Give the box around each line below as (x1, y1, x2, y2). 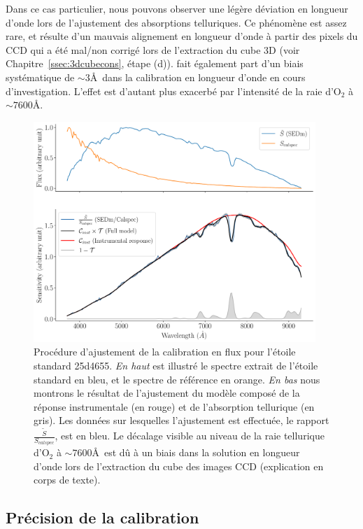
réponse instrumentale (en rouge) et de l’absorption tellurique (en (34, 399, 315, 414)
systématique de (6, 69, 75, 84)
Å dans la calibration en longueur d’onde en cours (90, 69, 306, 84)
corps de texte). (34, 472, 101, 487)
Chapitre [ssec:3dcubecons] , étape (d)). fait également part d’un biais (6, 56, 304, 71)
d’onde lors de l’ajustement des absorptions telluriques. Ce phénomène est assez (6, 15, 347, 29)
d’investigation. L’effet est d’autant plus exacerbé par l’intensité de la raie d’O (6, 83, 341, 98)
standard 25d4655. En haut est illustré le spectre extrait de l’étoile (34, 358, 318, 373)
